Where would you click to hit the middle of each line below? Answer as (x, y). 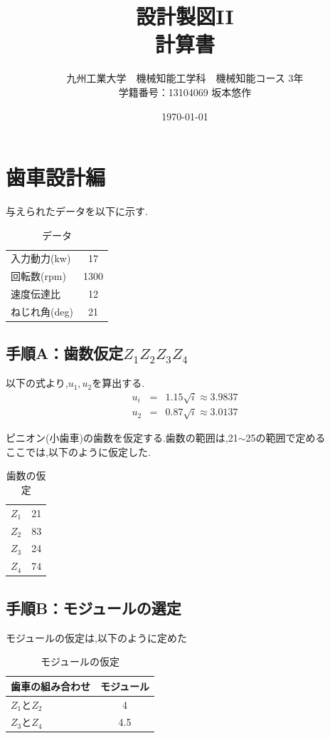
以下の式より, (37, 383)
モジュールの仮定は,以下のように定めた (96, 637)
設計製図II (185, 16)
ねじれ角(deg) (42, 311)
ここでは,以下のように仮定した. (78, 451)
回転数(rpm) (38, 276)
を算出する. (118, 383)
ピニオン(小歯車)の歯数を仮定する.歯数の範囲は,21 (122, 438)
